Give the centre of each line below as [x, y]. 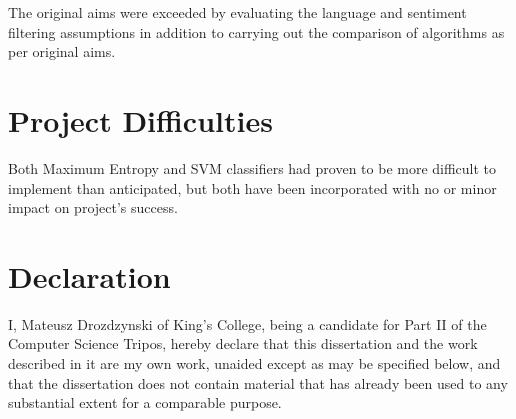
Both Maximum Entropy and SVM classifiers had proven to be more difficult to [252, 167]
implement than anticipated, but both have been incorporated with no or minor [252, 187]
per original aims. [62, 51]
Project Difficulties [140, 119]
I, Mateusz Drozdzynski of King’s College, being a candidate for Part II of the [247, 323]
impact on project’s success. [93, 207]
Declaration [89, 275]
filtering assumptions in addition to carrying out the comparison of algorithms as [256, 31]
